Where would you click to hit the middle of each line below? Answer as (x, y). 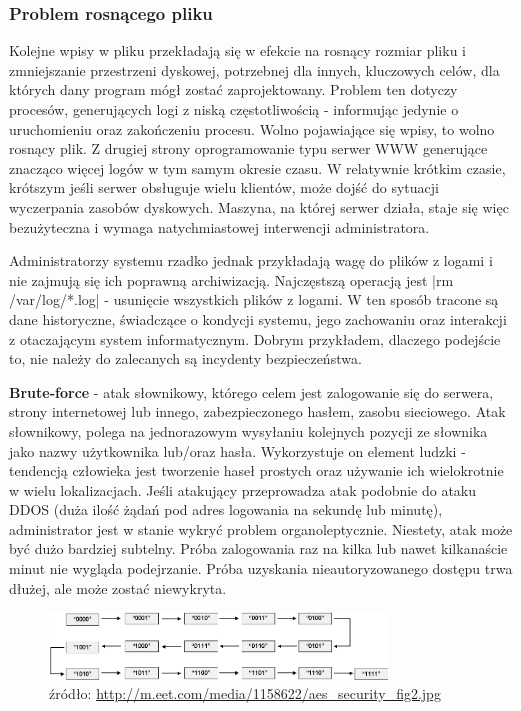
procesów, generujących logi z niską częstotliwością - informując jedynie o (234, 109)
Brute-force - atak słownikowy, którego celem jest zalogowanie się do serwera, (251, 391)
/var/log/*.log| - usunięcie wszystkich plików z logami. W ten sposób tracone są (254, 299)
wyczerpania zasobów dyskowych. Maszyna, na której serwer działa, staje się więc (259, 206)
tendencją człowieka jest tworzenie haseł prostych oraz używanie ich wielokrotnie (256, 470)
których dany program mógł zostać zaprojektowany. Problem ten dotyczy (233, 89)
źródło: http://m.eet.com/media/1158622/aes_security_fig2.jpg (245, 693)
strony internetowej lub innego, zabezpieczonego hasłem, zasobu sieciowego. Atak (257, 411)
